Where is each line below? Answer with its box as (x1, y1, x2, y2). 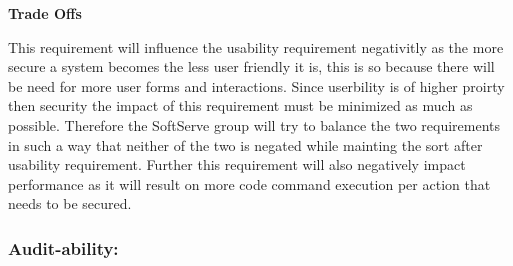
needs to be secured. (8, 193, 132, 214)
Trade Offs (8, 3, 82, 23)
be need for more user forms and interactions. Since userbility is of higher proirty (8, 75, 505, 96)
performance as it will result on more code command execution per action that (8, 173, 491, 194)
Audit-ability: (8, 235, 119, 260)
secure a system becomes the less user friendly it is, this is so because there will (8, 56, 495, 77)
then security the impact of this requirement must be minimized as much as (8, 95, 473, 116)
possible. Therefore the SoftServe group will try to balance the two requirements (8, 114, 501, 135)
